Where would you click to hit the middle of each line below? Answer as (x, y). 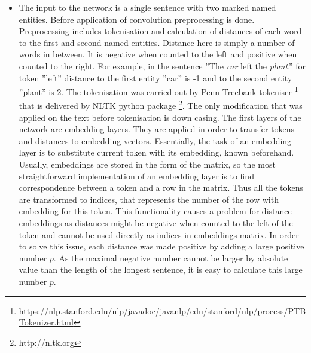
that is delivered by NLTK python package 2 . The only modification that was (161, 105)
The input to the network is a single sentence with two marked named (147, 7)
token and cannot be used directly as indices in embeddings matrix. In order (159, 234)
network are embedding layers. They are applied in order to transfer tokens (157, 129)
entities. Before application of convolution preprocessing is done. (137, 19)
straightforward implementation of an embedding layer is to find (136, 176)
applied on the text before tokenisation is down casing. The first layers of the (160, 117)
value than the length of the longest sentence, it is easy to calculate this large (161, 270)
